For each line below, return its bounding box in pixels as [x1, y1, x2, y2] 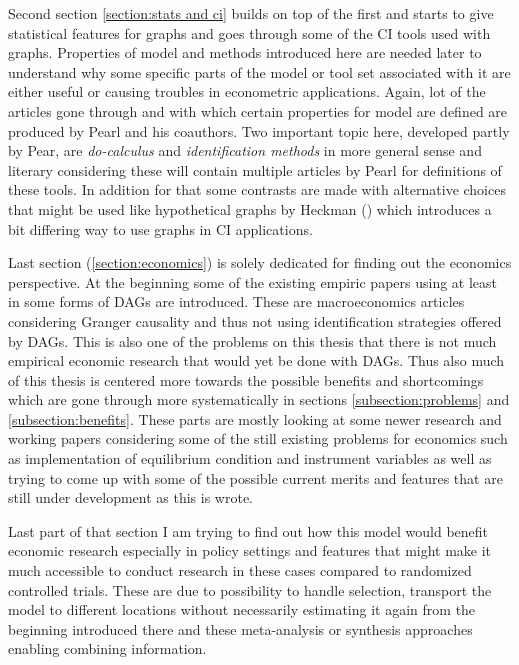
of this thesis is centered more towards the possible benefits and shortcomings [8, 369, 484, 390]
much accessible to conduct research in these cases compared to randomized [8, 560, 472, 581]
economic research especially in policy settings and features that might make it [8, 540, 492, 561]
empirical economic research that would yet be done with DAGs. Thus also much [8, 350, 505, 371]
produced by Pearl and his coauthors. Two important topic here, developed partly [8, 120, 510, 141]
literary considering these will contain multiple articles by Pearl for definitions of [8, 159, 502, 180]
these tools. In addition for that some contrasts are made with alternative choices [8, 179, 506, 200]
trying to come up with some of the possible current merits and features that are [8, 467, 503, 488]
